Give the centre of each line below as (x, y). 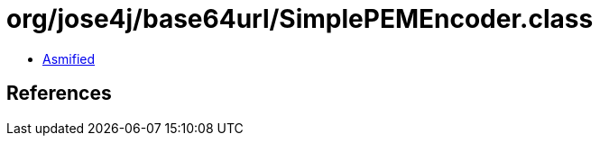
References (59, 94)
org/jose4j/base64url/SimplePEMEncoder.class (300, 19)
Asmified (69, 58)
